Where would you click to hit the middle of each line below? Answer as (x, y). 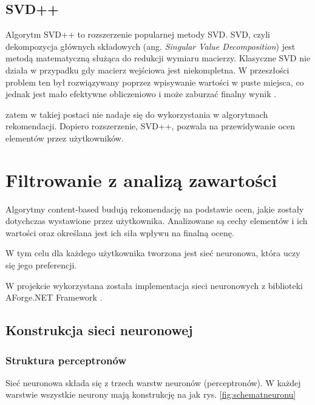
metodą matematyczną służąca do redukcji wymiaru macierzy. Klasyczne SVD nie (158, 58)
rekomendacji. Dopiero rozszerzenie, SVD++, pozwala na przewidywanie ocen (151, 126)
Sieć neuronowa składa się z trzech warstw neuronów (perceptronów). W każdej (153, 382)
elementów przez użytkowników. (65, 138)
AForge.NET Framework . (54, 297)
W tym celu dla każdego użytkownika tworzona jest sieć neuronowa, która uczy (153, 253)
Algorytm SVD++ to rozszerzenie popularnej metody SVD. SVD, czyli (138, 34)
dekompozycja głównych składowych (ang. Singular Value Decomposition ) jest (151, 46)
